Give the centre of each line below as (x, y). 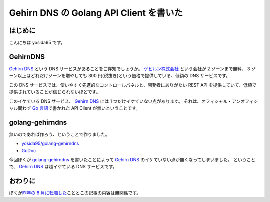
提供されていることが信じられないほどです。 (55, 92)
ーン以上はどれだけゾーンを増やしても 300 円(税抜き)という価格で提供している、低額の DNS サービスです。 (120, 76)
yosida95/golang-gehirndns (50, 143)
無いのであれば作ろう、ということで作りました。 (59, 134)
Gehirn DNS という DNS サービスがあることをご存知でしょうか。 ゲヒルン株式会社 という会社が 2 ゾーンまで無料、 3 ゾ (132, 69)
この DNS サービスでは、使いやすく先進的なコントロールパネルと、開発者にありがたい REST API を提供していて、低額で (133, 85)
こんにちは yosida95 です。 (37, 43)
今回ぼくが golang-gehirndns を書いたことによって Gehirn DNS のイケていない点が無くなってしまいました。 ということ (132, 159)
